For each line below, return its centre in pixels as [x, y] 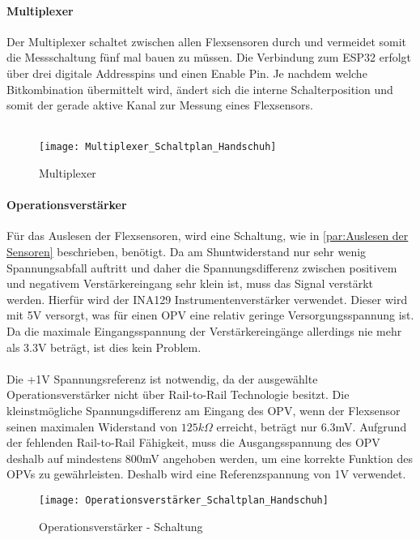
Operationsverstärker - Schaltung [121, 526]
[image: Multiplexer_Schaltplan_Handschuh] [158, 147]
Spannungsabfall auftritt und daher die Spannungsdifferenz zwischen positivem [202, 267]
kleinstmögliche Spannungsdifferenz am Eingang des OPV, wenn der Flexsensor [204, 410]
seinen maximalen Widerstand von [92, 426]
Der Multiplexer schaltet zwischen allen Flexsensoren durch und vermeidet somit [207, 41]
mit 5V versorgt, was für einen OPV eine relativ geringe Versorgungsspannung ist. [210, 315]
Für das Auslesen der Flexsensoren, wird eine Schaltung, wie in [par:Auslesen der [208, 236]
